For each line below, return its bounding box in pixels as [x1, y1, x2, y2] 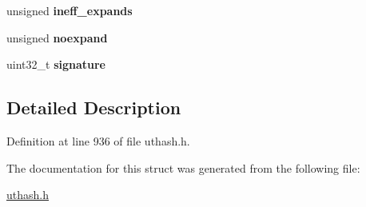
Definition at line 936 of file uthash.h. [6, 132, 190, 149]
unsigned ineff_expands [6, 2, 133, 18]
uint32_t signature [6, 56, 105, 73]
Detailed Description [6, 95, 181, 120]
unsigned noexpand [6, 29, 108, 46]
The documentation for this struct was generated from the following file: [6, 159, 360, 176]
